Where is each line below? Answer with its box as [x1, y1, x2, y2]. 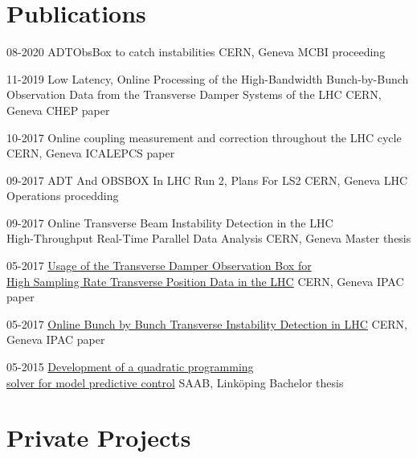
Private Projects [6, 421, 191, 454]
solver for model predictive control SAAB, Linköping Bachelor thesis [6, 374, 344, 391]
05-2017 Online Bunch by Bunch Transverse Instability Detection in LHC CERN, [6, 315, 407, 332]
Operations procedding [6, 187, 119, 204]
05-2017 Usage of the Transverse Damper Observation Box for [6, 257, 312, 274]
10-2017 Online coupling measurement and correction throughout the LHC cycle [6, 129, 402, 145]
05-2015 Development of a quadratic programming [6, 358, 254, 375]
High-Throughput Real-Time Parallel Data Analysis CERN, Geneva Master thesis [6, 230, 411, 247]
